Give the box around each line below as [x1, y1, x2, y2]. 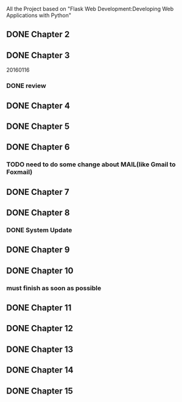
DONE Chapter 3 [6, 50, 70, 60]
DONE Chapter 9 [6, 244, 70, 255]
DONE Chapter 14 [6, 365, 74, 375]
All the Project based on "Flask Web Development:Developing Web [6, 5, 174, 12]
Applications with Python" [6, 12, 72, 19]
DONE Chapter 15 [6, 386, 73, 396]
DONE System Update [6, 225, 72, 234]
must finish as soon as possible [6, 283, 102, 292]
